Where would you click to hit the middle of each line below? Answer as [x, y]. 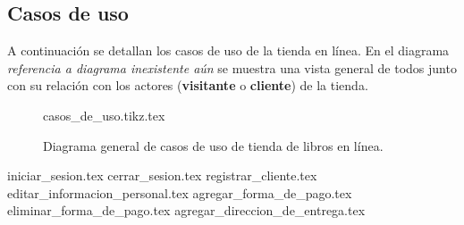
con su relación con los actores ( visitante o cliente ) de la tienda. [188, 85]
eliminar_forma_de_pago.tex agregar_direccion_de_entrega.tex [186, 210]
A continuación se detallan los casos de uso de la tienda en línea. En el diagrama [228, 50]
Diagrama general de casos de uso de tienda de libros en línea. [213, 145]
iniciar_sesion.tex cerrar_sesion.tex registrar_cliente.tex [162, 175]
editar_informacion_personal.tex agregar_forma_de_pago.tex [180, 192]
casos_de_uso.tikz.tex [104, 115]
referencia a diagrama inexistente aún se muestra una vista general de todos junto [232, 67]
